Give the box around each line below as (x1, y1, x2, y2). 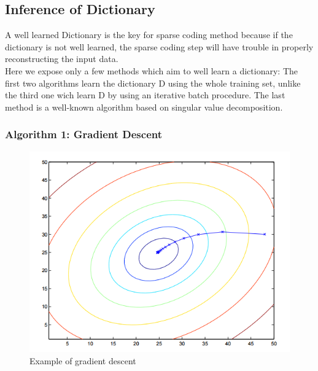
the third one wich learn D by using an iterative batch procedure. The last (5, 88, 285, 101)
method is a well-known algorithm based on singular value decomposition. (5, 100, 283, 113)
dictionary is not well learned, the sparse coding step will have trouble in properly (5, 40, 314, 53)
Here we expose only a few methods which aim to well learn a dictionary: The (5, 64, 298, 77)
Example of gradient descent (29, 354, 136, 367)
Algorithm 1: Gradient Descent (5, 127, 163, 142)
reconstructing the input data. (5, 52, 118, 65)
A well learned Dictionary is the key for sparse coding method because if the (5, 28, 293, 41)
